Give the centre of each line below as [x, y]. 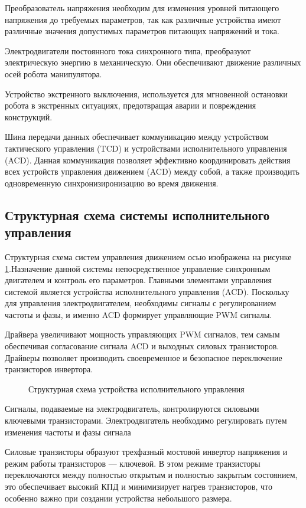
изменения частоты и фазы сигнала [68, 432]
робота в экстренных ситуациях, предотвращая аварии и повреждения [131, 105]
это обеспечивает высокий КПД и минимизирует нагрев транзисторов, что [139, 486]
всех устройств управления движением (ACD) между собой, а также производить [152, 171]
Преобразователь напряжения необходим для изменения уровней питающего [142, 8]
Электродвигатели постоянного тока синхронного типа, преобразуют [128, 50]
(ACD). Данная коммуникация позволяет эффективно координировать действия [148, 160]
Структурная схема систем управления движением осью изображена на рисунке [148, 256]
